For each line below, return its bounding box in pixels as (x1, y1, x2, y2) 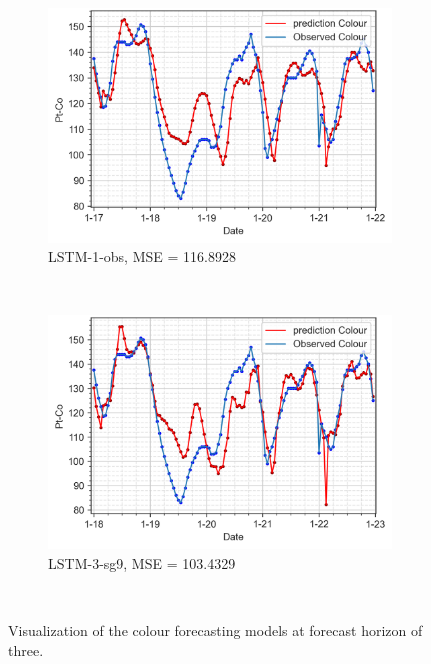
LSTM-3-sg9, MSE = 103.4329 (48, 553, 236, 573)
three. (8, 639, 44, 660)
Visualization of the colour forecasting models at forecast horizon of (8, 620, 423, 641)
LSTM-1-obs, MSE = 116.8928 (48, 246, 236, 267)
